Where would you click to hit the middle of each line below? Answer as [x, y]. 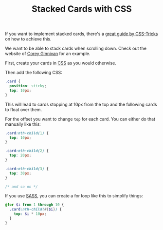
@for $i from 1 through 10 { [35, 205]
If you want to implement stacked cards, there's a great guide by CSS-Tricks [81, 34]
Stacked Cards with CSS [82, 9]
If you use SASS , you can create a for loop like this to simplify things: [74, 196]
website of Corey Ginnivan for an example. [48, 54]
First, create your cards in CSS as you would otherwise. [61, 63]
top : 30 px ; [20, 173]
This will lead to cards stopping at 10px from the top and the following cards [81, 104]
